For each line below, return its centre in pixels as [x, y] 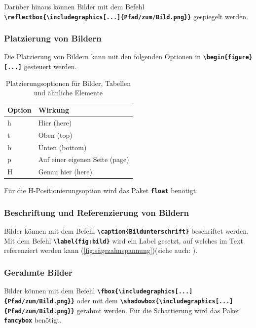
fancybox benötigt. [33, 320]
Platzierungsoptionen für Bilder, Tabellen [68, 83]
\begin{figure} [228, 58]
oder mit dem [97, 300]
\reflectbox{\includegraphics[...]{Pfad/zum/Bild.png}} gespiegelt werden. [126, 16]
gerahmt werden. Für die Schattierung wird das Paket [158, 310]
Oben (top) [55, 135]
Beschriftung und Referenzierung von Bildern [97, 212]
